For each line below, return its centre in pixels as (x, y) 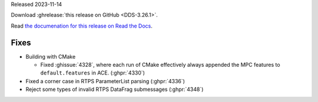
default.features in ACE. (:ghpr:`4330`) (93, 73)
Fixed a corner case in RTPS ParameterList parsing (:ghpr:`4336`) (105, 81)
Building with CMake (51, 56)
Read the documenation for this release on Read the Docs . (82, 26)
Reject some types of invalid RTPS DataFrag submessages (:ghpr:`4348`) (115, 89)
